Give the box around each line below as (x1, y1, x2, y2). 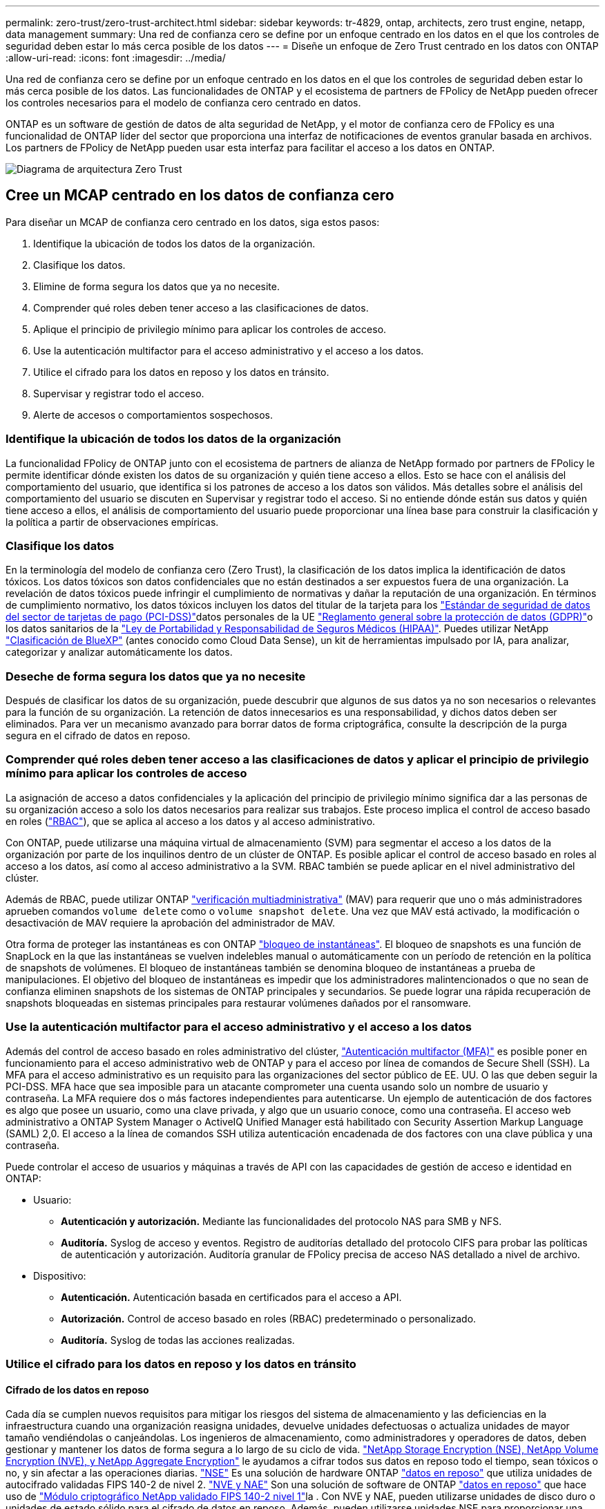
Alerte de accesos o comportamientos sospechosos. (33, 408, 273, 421)
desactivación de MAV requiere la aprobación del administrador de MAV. (6, 916, 336, 929)
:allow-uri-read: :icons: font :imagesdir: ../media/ (6, 52, 226, 64)
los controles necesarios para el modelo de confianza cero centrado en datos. (6, 97, 361, 108)
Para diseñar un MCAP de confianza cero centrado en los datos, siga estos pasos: (6, 216, 380, 228)
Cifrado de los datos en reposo (6, 1383, 149, 1396)
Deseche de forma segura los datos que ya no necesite (6, 669, 306, 683)
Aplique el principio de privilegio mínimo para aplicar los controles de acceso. (33, 323, 387, 335)
